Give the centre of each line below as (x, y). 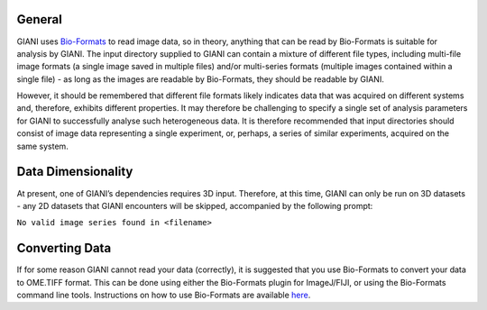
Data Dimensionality (75, 172)
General (40, 19)
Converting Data (64, 248)
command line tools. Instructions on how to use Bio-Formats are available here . (164, 295)
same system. (43, 146)
